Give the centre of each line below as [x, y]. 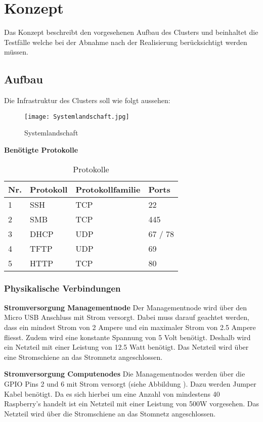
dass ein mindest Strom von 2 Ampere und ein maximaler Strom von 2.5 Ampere [130, 327]
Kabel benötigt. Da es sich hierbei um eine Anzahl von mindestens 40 [112, 393]
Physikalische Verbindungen [62, 288]
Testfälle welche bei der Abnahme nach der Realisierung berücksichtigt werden [126, 42]
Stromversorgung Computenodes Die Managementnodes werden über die [125, 374]
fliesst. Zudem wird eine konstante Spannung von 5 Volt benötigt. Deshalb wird [127, 337]
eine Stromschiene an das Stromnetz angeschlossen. [83, 357]
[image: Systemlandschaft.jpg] [77, 116]
